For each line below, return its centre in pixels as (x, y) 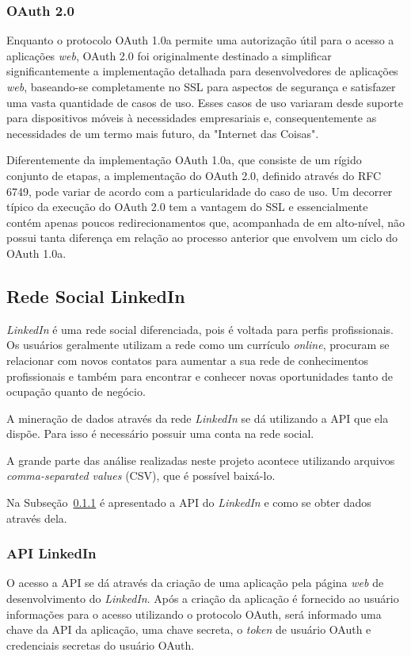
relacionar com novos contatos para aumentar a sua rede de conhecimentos (188, 360)
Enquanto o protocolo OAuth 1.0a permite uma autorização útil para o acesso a (200, 40)
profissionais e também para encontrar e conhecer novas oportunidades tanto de (200, 376)
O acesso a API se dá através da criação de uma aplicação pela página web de (195, 583)
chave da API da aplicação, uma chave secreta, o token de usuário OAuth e (189, 629)
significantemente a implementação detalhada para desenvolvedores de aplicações (202, 71)
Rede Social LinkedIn (96, 295)
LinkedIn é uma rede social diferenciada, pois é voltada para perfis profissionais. (200, 329)
